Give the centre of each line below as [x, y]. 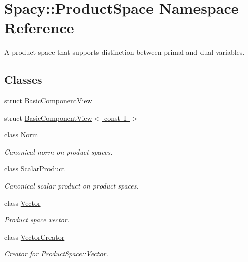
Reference [39, 28]
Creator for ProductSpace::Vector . [56, 254]
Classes [23, 79]
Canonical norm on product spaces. [58, 151]
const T [116, 117]
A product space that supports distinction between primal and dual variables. [125, 52]
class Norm [21, 135]
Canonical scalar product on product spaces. [71, 186]
